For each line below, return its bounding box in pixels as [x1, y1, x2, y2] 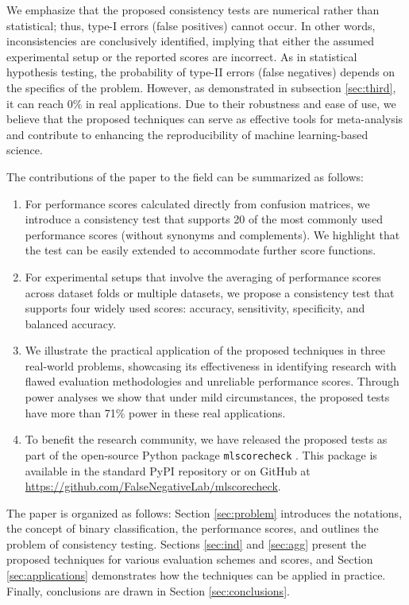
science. [6, 142, 43, 158]
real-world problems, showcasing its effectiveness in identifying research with [25, 357, 397, 374]
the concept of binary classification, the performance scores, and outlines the [6, 520, 379, 537]
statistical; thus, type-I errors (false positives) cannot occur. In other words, [6, 17, 376, 33]
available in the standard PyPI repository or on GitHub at [25, 462, 311, 479]
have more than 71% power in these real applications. [25, 404, 286, 421]
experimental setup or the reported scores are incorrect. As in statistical [6, 48, 357, 64]
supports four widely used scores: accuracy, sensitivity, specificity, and [25, 300, 365, 316]
